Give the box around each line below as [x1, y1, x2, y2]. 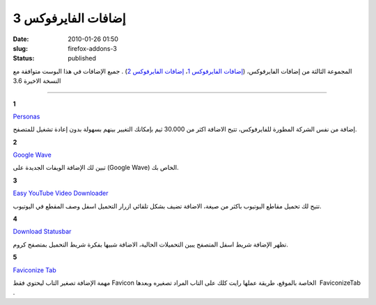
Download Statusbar [13, 227, 72, 236]
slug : [13, 44, 28, 52]
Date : [13, 35, 29, 43]
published [68, 54, 97, 63]
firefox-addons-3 [68, 44, 118, 52]
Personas [13, 112, 40, 120]
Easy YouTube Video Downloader [13, 189, 109, 198]
